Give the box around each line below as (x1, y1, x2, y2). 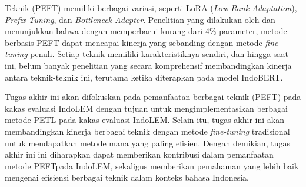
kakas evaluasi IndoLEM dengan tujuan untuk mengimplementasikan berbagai (5, 102, 288, 114)
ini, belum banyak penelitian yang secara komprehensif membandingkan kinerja (5, 59, 292, 71)
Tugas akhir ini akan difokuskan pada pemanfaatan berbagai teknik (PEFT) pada (5, 91, 301, 103)
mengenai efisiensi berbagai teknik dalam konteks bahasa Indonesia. (5, 171, 249, 183)
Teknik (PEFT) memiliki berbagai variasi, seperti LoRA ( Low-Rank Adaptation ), (5, 2, 297, 14)
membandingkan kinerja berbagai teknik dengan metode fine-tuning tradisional (5, 125, 290, 137)
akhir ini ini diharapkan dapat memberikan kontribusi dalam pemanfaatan (5, 148, 274, 161)
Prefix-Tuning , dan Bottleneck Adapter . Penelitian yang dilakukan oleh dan (5, 13, 275, 25)
